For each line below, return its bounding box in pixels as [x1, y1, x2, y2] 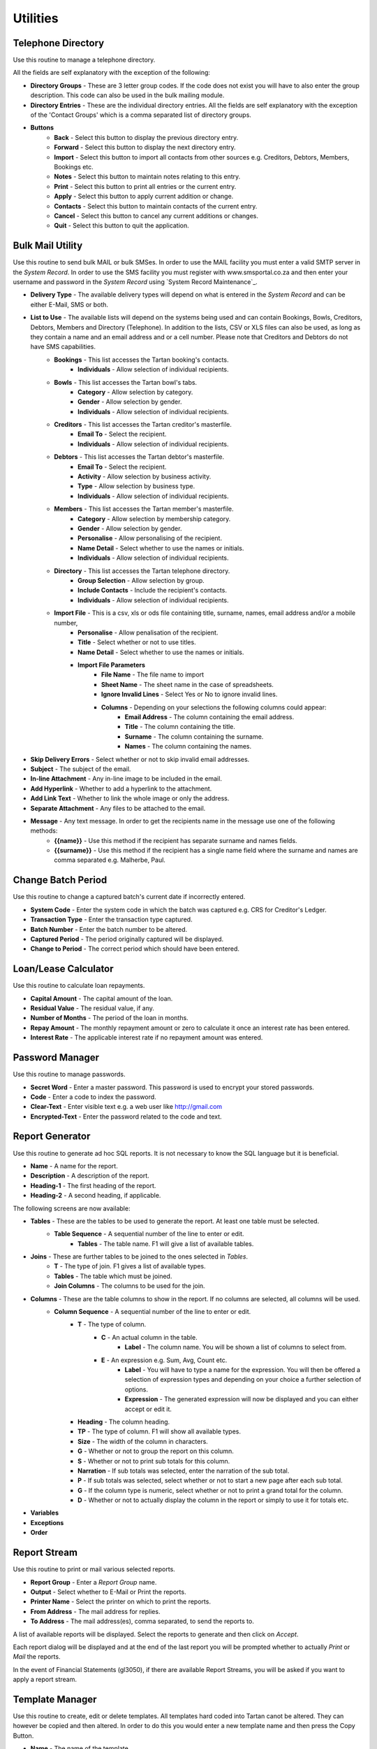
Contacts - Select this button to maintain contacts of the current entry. [54, 201, 258, 210]
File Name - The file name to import [101, 670, 205, 679]
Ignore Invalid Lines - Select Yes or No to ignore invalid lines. [101, 690, 278, 699]
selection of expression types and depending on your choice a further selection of [124, 1375, 362, 1384]
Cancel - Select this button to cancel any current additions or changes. [54, 211, 258, 220]
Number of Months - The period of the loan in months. [30, 1014, 188, 1022]
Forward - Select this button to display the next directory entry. [54, 143, 237, 152]
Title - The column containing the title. [124, 723, 235, 731]
